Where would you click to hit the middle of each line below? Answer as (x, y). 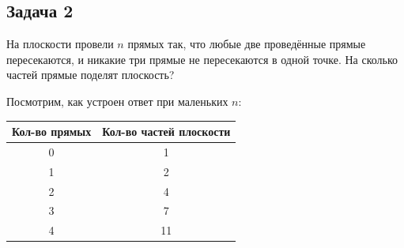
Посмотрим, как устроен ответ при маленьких (117, 101)
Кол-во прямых (52, 132)
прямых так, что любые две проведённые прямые (247, 44)
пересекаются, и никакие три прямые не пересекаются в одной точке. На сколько (202, 59)
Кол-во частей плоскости (166, 132)
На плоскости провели (60, 44)
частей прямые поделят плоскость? (91, 75)
